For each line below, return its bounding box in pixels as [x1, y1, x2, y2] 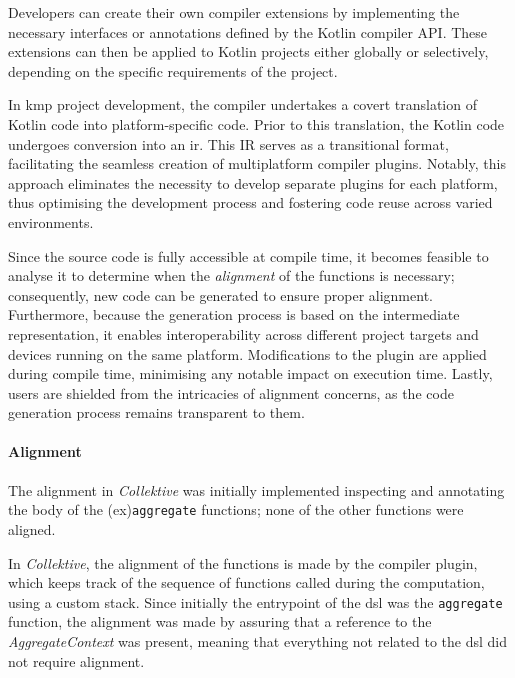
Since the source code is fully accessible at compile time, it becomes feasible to [8, 245, 489, 266]
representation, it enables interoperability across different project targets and [8, 323, 479, 344]
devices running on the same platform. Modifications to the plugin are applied [8, 343, 487, 364]
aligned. [8, 518, 56, 539]
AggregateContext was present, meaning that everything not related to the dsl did [8, 630, 507, 651]
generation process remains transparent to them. [8, 402, 305, 423]
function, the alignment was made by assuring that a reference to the [8, 611, 432, 632]
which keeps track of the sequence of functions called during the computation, [8, 572, 485, 593]
